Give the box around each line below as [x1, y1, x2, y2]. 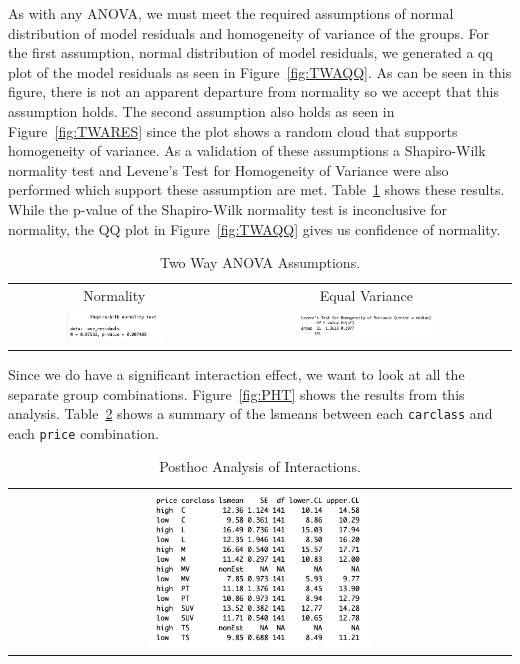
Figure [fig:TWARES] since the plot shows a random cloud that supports [8, 120, 458, 141]
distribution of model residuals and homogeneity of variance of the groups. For [8, 22, 490, 43]
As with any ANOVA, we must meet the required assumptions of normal [8, 3, 454, 23]
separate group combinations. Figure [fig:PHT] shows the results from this [8, 383, 465, 404]
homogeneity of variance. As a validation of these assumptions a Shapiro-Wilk [8, 140, 486, 161]
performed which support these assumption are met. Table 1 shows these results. [8, 179, 505, 200]
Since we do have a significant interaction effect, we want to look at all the [8, 363, 465, 384]
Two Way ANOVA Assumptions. [159, 252, 361, 273]
